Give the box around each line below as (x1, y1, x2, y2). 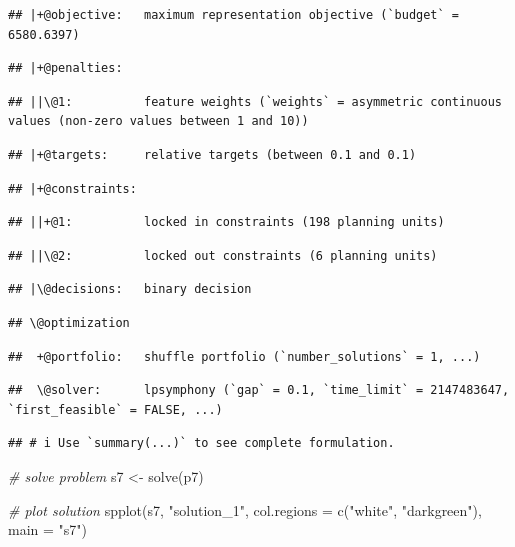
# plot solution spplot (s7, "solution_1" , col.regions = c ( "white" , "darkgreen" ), (8, 499, 482, 520)
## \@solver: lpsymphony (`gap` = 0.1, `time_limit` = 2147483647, (8, 383, 510, 398)
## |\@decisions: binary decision (8, 282, 252, 297)
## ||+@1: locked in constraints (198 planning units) (8, 215, 445, 230)
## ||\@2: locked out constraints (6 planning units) (8, 248, 438, 263)
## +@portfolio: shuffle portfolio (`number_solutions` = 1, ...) (8, 349, 481, 364)
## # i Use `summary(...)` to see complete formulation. (8, 436, 395, 451)
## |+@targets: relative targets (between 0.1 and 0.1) (8, 147, 417, 162)
